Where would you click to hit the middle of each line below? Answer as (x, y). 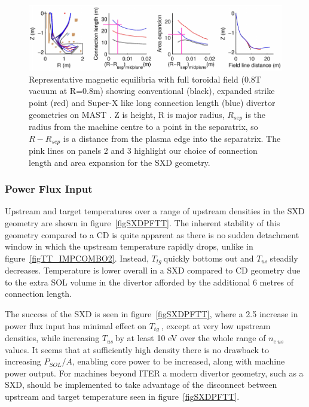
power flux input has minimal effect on (76, 325)
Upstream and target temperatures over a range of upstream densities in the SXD (155, 211)
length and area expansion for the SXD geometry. (120, 162)
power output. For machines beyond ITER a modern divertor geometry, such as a (154, 373)
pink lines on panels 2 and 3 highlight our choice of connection (143, 151)
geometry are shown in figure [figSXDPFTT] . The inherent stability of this (143, 223)
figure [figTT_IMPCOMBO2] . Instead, (77, 258)
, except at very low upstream (216, 325)
